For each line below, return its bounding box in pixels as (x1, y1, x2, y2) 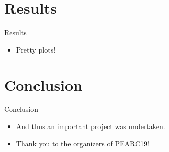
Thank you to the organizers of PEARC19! (16, 138, 149, 148)
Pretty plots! (16, 44, 56, 55)
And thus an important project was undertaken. (16, 121, 165, 132)
